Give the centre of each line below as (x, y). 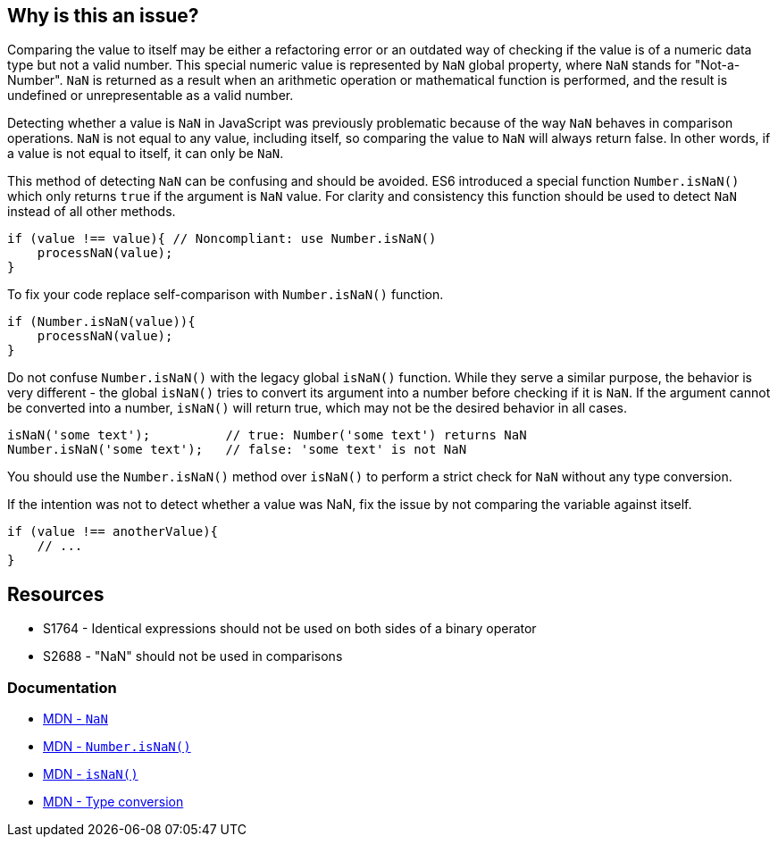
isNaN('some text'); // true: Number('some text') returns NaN (267, 435)
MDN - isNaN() (91, 774)
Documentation (62, 687)
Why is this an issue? (103, 16)
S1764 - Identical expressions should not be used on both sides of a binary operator (290, 629)
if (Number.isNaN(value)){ (101, 322)
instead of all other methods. (92, 212)
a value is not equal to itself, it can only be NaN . (146, 154)
